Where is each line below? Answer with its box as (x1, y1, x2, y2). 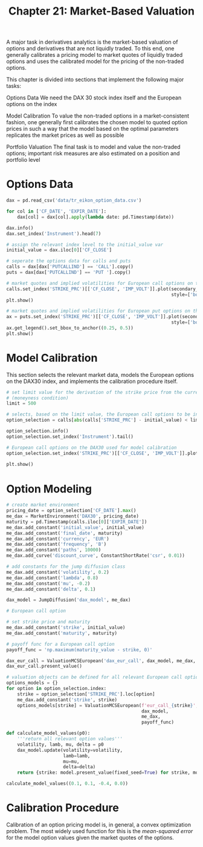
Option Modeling (6, 482, 92, 496)
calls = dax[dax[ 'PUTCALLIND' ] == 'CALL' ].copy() (6, 264, 134, 270)
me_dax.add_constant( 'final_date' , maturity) (6, 530, 123, 536)
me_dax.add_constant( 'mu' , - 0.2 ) (6, 580, 91, 586)
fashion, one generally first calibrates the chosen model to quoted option (6, 119, 188, 126)
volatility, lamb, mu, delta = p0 (17, 741, 104, 748)
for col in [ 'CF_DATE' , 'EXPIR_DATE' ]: (6, 208, 107, 214)
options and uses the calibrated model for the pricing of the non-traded (6, 58, 184, 65)
